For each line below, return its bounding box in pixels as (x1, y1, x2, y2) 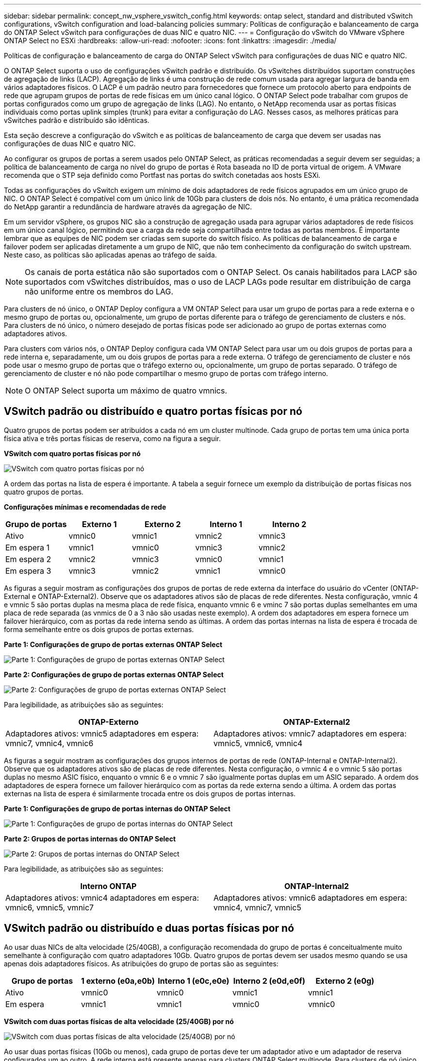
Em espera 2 (5, 554, 51, 564)
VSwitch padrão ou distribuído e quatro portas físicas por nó (4, 405, 302, 418)
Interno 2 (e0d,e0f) (233, 975, 305, 986)
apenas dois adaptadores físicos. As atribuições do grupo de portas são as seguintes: (4, 959, 278, 968)
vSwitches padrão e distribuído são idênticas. (4, 116, 149, 124)
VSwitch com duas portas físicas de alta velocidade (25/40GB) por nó (4, 1017, 234, 1026)
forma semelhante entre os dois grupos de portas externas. (4, 625, 194, 633)
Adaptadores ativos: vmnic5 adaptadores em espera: (5, 728, 199, 738)
